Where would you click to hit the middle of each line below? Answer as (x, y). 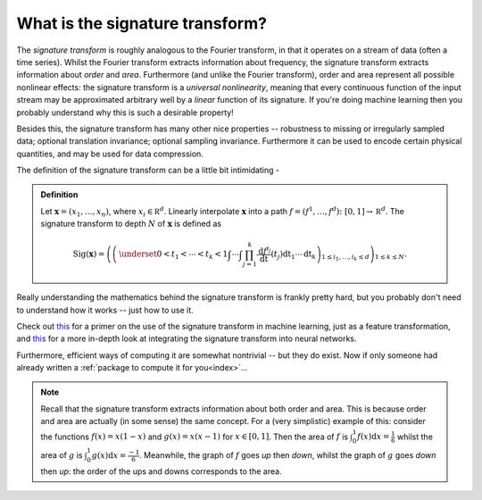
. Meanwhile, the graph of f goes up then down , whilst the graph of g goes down (287, 455)
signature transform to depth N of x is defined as (131, 224)
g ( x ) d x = (109, 456)
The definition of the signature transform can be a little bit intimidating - (148, 171)
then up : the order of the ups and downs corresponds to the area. (161, 471)
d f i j (265, 250)
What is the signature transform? (142, 23)
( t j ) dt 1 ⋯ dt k (294, 255)
